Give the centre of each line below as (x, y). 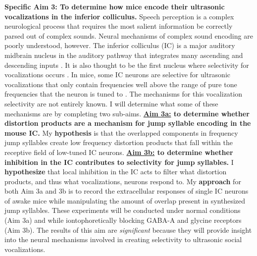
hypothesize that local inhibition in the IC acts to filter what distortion (116, 172)
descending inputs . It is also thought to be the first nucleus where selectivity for (127, 65)
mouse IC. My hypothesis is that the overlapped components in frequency (121, 132)
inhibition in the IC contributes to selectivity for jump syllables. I (119, 162)
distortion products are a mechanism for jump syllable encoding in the (128, 123)
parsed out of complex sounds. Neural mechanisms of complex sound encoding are (129, 35)
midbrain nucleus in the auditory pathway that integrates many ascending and (124, 55)
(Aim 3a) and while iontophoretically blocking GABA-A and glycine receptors (123, 220)
